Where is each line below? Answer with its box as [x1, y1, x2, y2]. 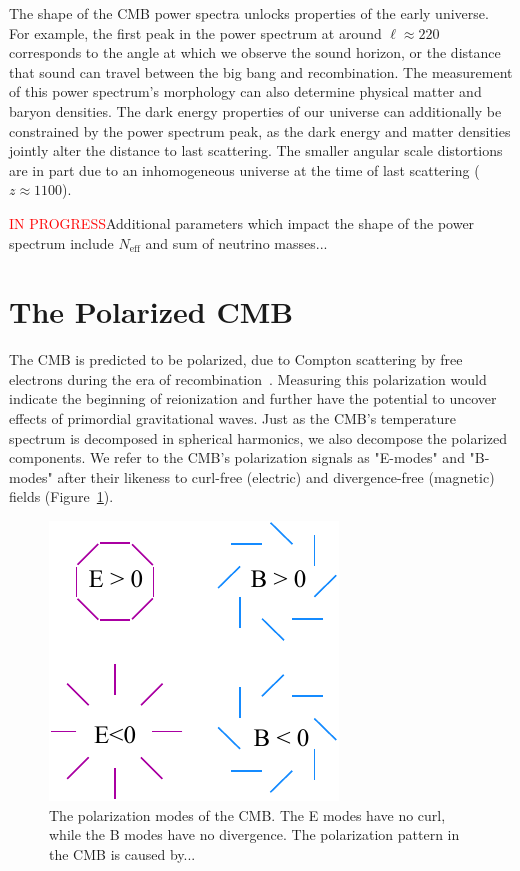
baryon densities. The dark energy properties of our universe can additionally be [9, 100, 502, 121]
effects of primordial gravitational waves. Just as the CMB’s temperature [9, 408, 456, 429]
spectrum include [9, 232, 114, 253]
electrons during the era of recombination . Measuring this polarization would [9, 368, 487, 389]
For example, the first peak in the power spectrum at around [9, 22, 382, 43]
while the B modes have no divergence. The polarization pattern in [49, 824, 460, 845]
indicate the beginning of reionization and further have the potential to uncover [9, 388, 497, 409]
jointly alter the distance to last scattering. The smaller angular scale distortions [9, 140, 503, 161]
